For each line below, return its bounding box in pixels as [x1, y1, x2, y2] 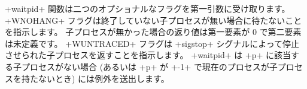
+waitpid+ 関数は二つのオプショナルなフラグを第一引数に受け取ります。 [5, 2, 290, 14]
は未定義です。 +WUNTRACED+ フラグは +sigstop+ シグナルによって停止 [5, 37, 300, 49]
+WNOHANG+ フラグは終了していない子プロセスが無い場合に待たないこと [5, 14, 302, 26]
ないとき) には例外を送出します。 [38, 72, 169, 84]
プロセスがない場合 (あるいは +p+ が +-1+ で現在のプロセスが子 [21, 60, 278, 72]
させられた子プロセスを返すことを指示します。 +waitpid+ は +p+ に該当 [5, 49, 291, 61]
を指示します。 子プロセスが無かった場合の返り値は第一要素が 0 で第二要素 [5, 26, 302, 38]
